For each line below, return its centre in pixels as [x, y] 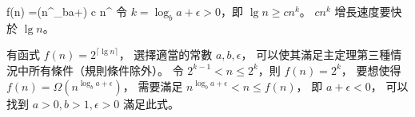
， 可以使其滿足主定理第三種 [316, 55]
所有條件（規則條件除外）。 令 [106, 70]
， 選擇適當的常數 [166, 55]
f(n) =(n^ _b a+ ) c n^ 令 [67, 11]
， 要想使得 [371, 70]
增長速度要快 [368, 11]
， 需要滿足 [153, 86]
